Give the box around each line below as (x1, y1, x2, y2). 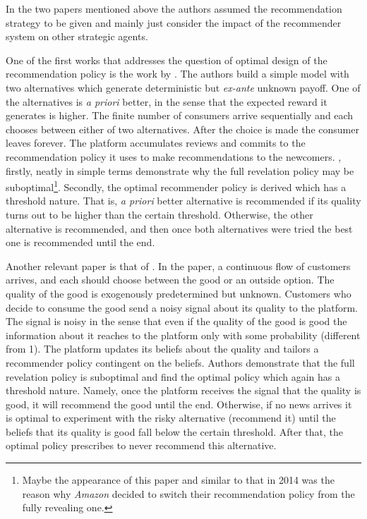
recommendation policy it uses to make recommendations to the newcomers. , (6, 149, 342, 164)
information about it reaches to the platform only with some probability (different (6, 327, 361, 342)
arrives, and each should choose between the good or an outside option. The (6, 272, 335, 287)
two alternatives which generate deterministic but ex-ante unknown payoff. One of (6, 80, 361, 94)
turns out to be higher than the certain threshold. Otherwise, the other (6, 207, 313, 221)
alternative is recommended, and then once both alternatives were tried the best (6, 221, 353, 236)
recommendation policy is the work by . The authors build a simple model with (6, 66, 349, 81)
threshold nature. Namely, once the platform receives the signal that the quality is (6, 383, 361, 398)
